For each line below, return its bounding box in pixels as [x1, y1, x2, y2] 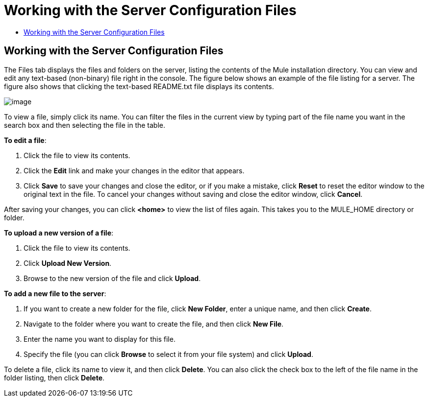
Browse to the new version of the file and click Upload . [24, 274, 201, 283]
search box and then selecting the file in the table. [4, 120, 166, 129]
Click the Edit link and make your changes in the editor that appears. [24, 166, 245, 175]
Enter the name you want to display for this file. [24, 334, 176, 343]
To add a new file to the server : [4, 289, 106, 298]
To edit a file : [4, 136, 47, 144]
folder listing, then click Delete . [4, 373, 105, 382]
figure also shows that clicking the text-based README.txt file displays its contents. [4, 82, 274, 91]
